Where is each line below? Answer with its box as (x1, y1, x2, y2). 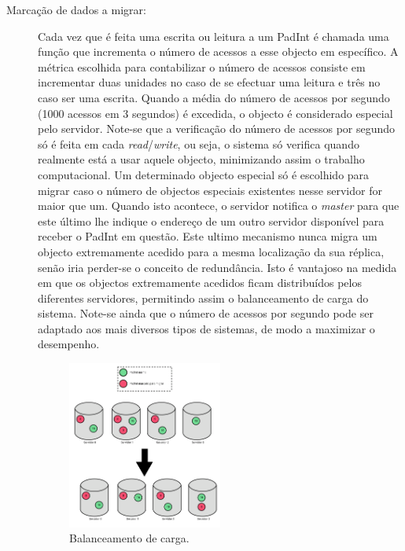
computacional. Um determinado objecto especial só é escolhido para (38, 166, 370, 182)
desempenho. (38, 336, 100, 352)
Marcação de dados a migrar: (6, 2, 146, 17)
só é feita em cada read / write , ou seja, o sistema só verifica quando (38, 135, 359, 152)
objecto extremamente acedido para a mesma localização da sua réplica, (38, 243, 385, 259)
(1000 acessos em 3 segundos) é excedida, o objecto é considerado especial (38, 105, 393, 121)
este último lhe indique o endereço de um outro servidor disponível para (38, 212, 385, 229)
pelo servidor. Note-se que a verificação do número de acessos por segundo (38, 120, 396, 137)
